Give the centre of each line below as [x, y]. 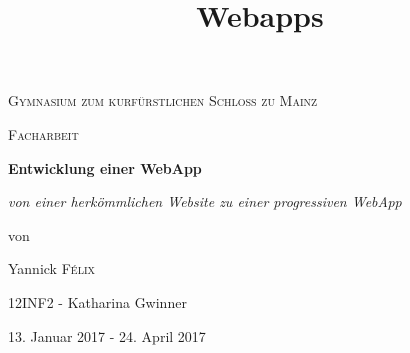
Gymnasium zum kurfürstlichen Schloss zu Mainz [163, 100]
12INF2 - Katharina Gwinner [97, 301]
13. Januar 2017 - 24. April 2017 [107, 335]
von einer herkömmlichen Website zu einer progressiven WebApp [205, 201]
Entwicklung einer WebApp [105, 167]
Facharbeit [43, 133]
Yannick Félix [51, 268]
